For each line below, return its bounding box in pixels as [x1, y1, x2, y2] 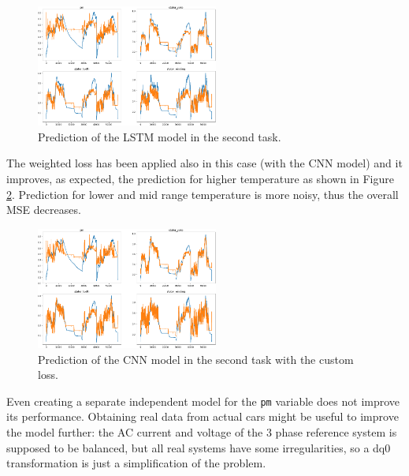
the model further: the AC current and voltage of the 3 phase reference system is [6, 423, 397, 440]
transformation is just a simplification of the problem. [6, 455, 266, 471]
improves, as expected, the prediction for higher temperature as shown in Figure [6, 170, 394, 186]
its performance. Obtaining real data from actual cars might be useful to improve [6, 408, 399, 425]
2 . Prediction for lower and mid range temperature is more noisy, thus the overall [6, 186, 399, 202]
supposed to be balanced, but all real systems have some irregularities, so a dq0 [6, 439, 391, 455]
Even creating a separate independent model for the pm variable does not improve [6, 392, 400, 409]
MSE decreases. [6, 201, 81, 218]
